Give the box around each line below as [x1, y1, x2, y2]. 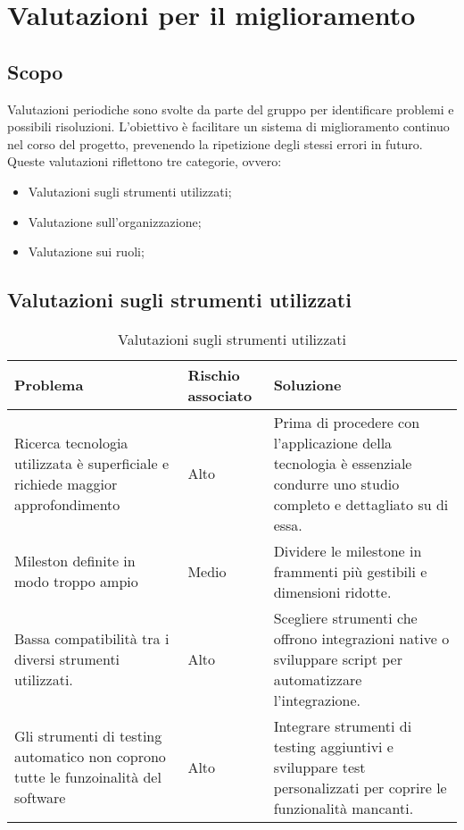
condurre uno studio [273, 473, 400, 494]
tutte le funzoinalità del [14, 767, 162, 788]
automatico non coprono [14, 746, 166, 767]
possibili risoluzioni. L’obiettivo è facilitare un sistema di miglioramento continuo [7, 117, 450, 136]
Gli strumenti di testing [14, 725, 162, 747]
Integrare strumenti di [273, 715, 412, 736]
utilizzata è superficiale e [14, 452, 170, 474]
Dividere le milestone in [273, 540, 422, 561]
